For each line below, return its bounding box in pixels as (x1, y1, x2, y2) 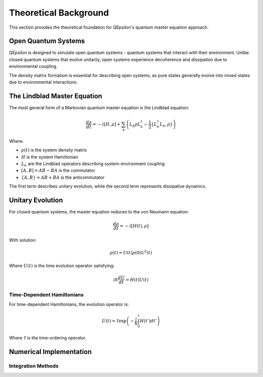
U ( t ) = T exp (101, 318, 127, 324)
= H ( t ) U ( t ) (125, 277, 149, 283)
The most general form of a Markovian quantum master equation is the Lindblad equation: (9, 105, 189, 111)
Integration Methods (9, 362, 58, 369)
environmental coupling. (9, 63, 58, 69)
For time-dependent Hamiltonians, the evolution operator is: (9, 302, 129, 307)
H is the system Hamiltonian (21, 154, 78, 160)
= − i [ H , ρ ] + (92, 122, 121, 127)
